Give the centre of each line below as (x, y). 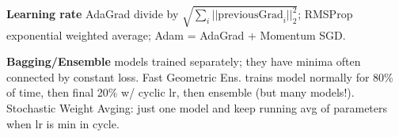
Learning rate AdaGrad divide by (93, 14)
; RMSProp (325, 14)
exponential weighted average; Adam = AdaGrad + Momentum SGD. (176, 34)
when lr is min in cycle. (63, 123)
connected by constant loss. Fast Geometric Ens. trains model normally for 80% (200, 76)
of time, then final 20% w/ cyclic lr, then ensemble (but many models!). (180, 92)
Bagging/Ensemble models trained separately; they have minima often (184, 61)
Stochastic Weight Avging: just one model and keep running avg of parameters (197, 107)
